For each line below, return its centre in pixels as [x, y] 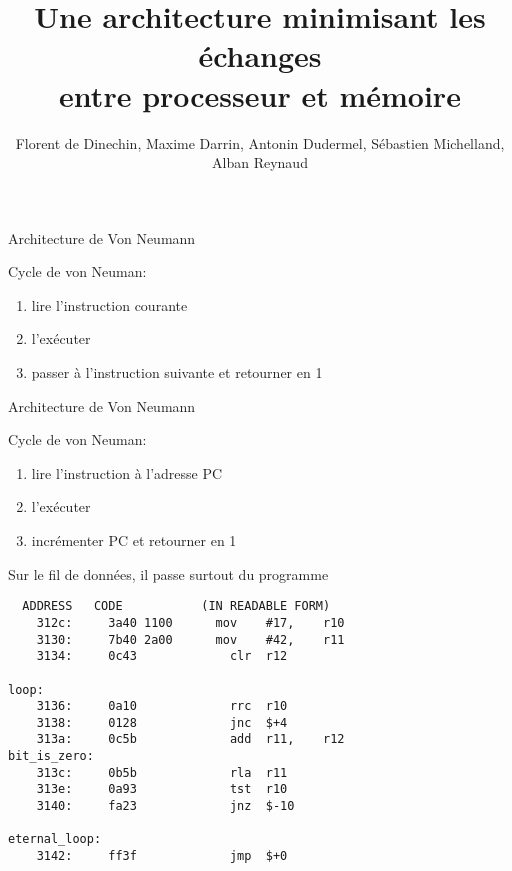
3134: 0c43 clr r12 [162, 656]
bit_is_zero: [51, 756]
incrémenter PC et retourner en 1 [134, 540]
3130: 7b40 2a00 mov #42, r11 [190, 639]
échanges [260, 55]
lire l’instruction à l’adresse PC [127, 472]
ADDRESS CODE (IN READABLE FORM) [176, 606]
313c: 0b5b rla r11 [162, 772]
